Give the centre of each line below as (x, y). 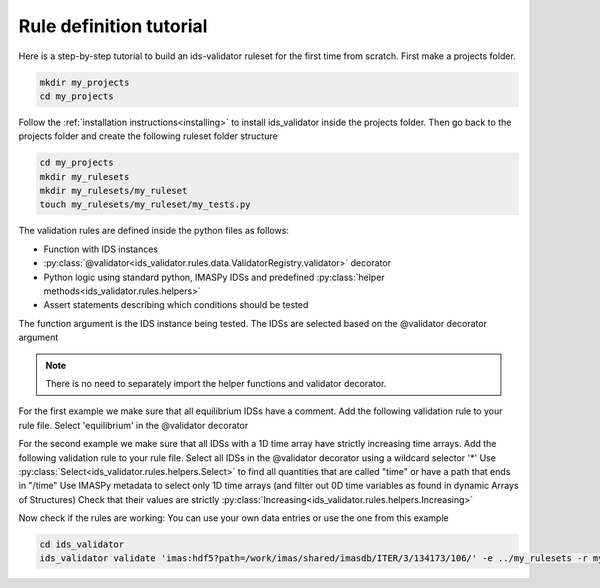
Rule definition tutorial (113, 26)
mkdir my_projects (84, 82)
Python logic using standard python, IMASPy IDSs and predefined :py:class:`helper (214, 277)
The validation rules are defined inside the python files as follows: (154, 231)
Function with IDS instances (101, 249)
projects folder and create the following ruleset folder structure (148, 136)
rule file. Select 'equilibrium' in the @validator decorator (133, 425)
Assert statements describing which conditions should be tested (176, 305)
